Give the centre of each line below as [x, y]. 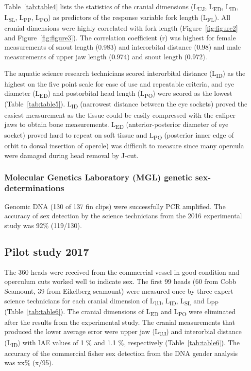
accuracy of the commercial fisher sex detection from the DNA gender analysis [121, 353]
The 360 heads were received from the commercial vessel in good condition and [122, 272]
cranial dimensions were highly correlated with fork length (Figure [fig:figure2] [121, 28]
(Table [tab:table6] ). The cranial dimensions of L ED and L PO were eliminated [120, 312]
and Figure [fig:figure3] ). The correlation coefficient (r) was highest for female [120, 37]
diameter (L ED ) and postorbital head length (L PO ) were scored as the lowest [118, 94]
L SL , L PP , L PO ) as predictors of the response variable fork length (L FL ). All [117, 18]
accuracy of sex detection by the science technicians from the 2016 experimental [123, 216]
